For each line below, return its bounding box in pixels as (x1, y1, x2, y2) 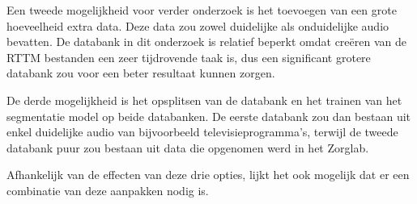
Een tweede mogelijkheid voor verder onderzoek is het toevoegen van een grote (6, 2, 397, 18)
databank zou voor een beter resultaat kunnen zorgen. (6, 65, 275, 81)
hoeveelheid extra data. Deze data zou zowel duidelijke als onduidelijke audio (6, 17, 389, 34)
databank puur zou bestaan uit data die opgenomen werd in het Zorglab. (6, 139, 369, 156)
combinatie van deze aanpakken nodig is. (6, 181, 209, 198)
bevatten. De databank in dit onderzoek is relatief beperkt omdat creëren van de (6, 33, 406, 50)
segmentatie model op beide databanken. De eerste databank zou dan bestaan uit (6, 107, 411, 124)
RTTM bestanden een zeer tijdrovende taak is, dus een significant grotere (6, 48, 371, 65)
